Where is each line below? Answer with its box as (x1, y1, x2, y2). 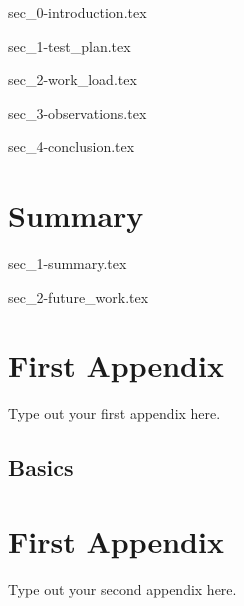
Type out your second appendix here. (8, 578, 237, 599)
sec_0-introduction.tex (8, 2, 147, 22)
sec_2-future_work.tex (8, 286, 149, 307)
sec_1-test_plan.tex (8, 35, 131, 56)
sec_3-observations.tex (8, 102, 147, 123)
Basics (8, 452, 74, 483)
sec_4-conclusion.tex (8, 136, 135, 157)
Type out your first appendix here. (8, 403, 221, 424)
